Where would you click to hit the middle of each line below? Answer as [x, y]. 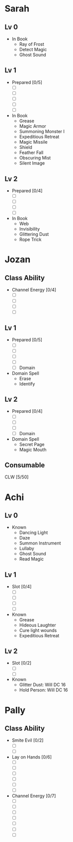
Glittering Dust [34, 234]
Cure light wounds [38, 630]
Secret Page [32, 444]
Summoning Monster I [42, 132]
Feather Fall [31, 153]
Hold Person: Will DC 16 [43, 690]
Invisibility [30, 229]
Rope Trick [30, 239]
